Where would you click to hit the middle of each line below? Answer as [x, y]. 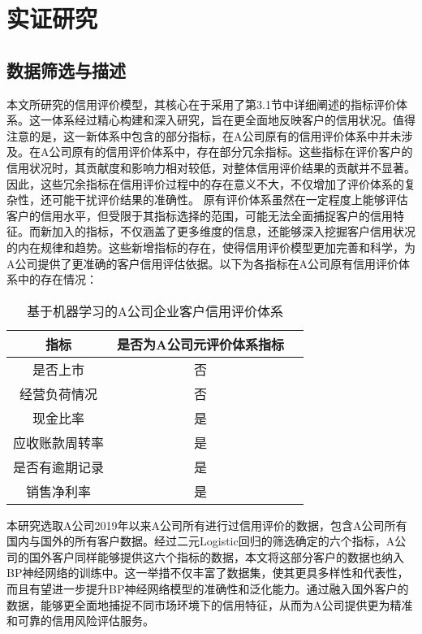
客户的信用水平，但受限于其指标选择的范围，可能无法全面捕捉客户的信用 [200, 215]
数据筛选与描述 [66, 69]
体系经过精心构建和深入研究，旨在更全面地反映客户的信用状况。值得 [233, 120]
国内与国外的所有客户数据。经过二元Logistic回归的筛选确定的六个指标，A [201, 541]
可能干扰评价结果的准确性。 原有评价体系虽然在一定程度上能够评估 [230, 200]
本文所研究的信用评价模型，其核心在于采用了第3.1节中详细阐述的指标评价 [201, 104]
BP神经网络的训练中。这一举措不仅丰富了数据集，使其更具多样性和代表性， [208, 573]
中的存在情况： [57, 279]
